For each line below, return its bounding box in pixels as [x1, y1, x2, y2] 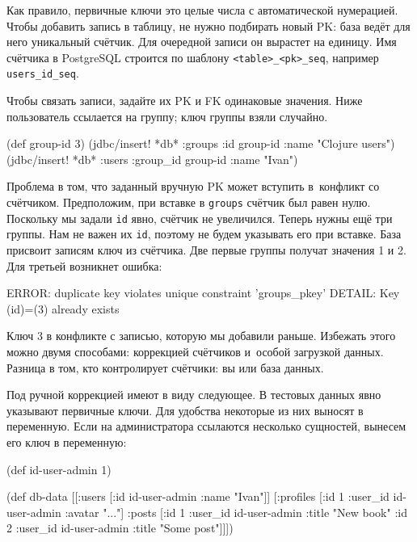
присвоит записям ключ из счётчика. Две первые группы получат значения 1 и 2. [6, 242, 406, 258]
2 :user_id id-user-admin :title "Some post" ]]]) [6, 519, 234, 536]
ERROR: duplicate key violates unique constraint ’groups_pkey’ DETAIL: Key [6, 284, 400, 301]
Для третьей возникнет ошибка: [6, 257, 162, 274]
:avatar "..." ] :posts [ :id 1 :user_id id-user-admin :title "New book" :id [65, 503, 407, 520]
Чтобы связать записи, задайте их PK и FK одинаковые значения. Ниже [6, 92, 363, 109]
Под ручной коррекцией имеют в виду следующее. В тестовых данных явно [6, 386, 381, 403]
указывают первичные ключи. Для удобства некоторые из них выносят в [6, 401, 364, 418]
